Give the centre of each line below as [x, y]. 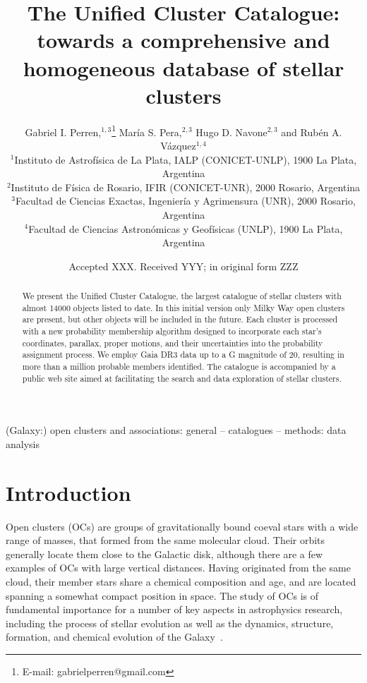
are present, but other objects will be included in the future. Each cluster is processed [180, 319]
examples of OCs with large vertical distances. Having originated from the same [178, 568]
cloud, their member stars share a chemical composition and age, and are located [181, 582]
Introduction [68, 492]
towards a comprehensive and [183, 40]
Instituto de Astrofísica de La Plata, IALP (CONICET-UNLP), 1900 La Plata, [186, 159]
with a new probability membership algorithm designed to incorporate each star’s [172, 331]
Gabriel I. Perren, [63, 132]
